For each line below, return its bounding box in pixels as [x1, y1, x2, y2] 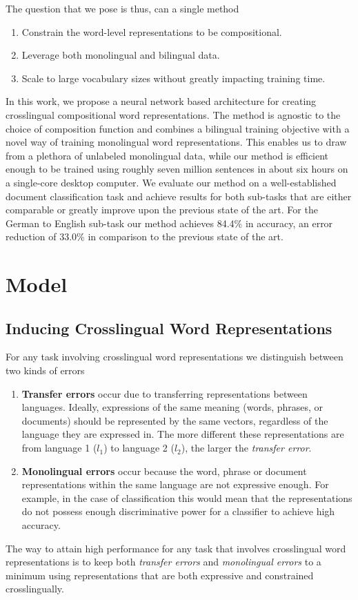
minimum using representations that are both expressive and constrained [6, 568, 314, 582]
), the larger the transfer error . [181, 441, 312, 455]
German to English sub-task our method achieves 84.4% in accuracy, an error [6, 215, 333, 230]
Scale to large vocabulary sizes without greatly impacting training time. [21, 70, 326, 85]
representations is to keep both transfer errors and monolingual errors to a [6, 554, 321, 569]
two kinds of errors [6, 363, 85, 378]
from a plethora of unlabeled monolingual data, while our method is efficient [6, 148, 329, 162]
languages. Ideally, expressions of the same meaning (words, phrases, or [21, 400, 324, 414]
